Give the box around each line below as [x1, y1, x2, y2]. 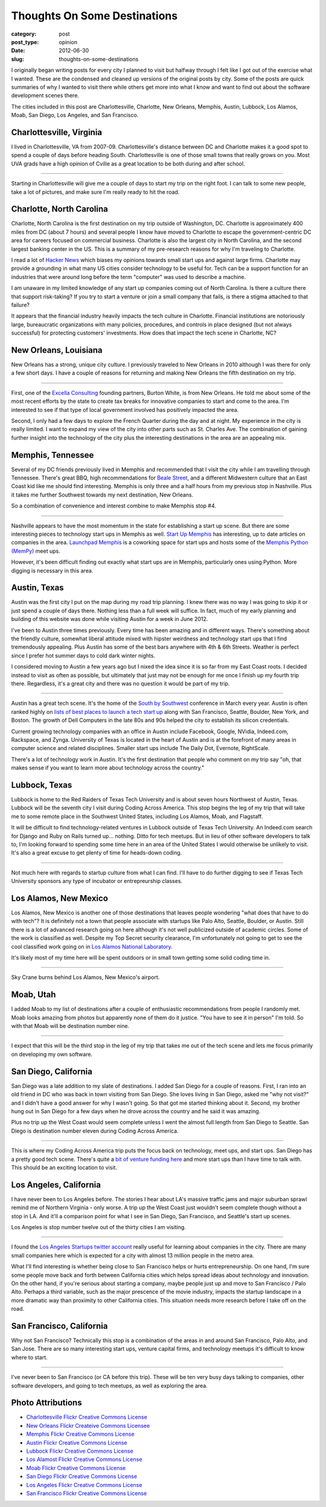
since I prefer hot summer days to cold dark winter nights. [11, 652, 155, 659]
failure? [11, 301, 30, 308]
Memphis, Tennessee [11, 450, 94, 460]
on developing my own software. [11, 1050, 93, 1058]
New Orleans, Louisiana [11, 345, 103, 355]
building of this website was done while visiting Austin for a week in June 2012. [11, 615, 208, 623]
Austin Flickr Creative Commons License [26, 1439, 127, 1446]
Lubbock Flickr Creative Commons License [26, 1447, 133, 1455]
